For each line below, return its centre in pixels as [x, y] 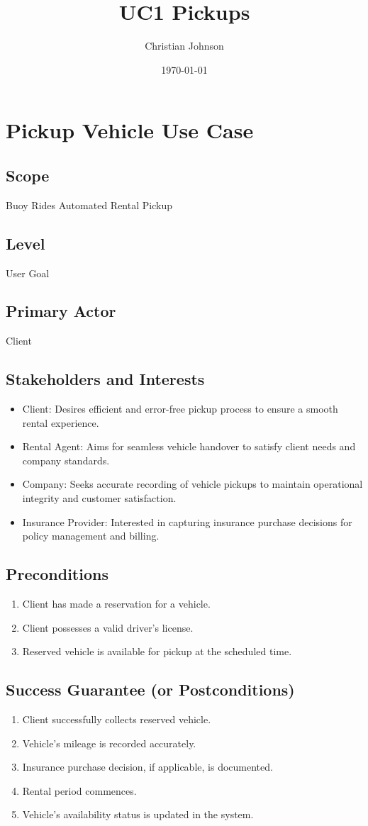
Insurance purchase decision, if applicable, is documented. [147, 767]
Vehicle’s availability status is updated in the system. [138, 814]
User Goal [28, 273]
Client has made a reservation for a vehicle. [116, 604]
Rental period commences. [79, 790]
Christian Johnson [184, 46]
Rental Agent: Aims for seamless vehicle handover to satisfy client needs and [189, 446]
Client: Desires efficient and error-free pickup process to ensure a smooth [180, 409]
